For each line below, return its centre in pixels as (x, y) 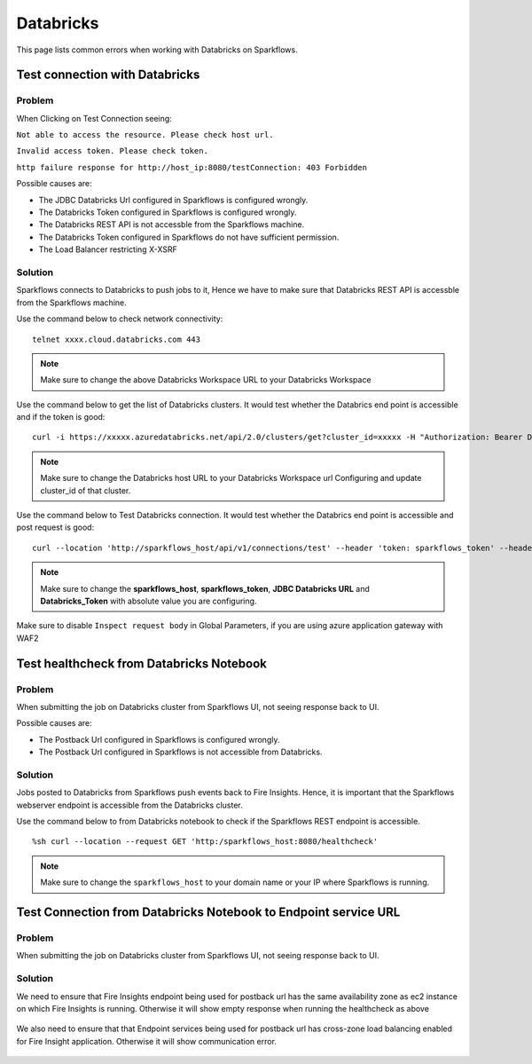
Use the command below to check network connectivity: (120, 319)
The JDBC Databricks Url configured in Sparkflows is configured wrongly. (173, 200)
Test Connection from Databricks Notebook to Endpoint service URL (208, 913)
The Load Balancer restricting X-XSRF (108, 249)
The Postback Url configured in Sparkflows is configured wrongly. (159, 739)
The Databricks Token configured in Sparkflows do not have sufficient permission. (189, 237)
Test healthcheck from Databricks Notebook (142, 663)
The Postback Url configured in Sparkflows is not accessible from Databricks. (180, 752)
